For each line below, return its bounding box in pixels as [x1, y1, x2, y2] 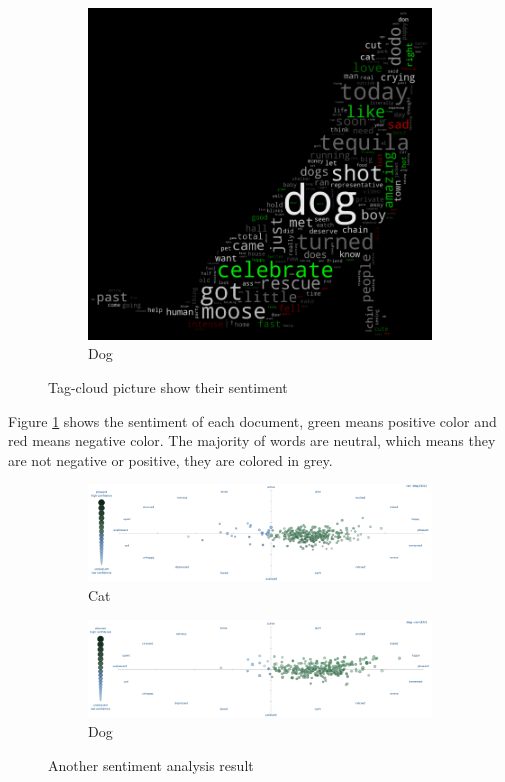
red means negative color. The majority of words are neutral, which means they [8, 430, 496, 451]
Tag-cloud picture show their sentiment [48, 377, 288, 397]
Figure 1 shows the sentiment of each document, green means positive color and [8, 410, 497, 431]
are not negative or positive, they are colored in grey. [8, 449, 333, 470]
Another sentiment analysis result [48, 754, 254, 775]
